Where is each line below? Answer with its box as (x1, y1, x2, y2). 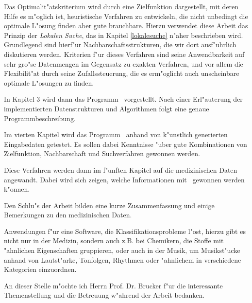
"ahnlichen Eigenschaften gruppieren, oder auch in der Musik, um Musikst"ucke (4, 245, 240, 255)
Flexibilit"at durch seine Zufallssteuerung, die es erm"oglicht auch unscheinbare (4, 68, 239, 78)
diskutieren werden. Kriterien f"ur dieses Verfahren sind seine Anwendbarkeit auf (4, 49, 245, 59)
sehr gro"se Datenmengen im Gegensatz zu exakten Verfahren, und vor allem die (4, 58, 243, 69)
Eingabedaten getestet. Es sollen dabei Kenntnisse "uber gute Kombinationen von (4, 139, 247, 149)
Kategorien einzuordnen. (4, 264, 77, 274)
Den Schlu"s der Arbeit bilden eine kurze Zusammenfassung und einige (4, 200, 215, 210)
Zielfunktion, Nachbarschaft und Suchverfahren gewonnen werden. (4, 148, 200, 159)
